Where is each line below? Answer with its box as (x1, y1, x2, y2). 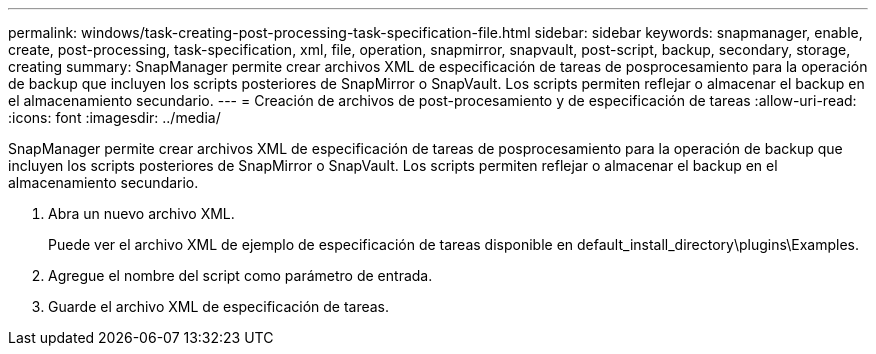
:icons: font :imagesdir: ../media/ (8, 109, 221, 126)
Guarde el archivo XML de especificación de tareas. (48, 298, 390, 315)
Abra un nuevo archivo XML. (48, 205, 235, 222)
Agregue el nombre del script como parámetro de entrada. (48, 267, 433, 284)
